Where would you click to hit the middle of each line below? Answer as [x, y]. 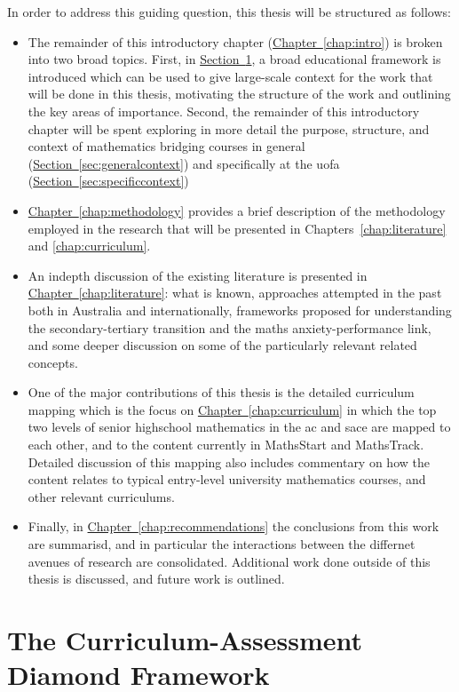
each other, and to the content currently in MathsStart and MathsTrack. [226, 445]
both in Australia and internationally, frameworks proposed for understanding [240, 310]
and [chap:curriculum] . [89, 246]
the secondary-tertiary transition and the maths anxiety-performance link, [229, 327]
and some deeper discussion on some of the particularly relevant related [222, 345]
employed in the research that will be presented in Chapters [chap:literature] [237, 228]
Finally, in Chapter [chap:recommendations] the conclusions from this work [233, 526]
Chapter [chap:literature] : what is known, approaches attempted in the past [235, 293]
